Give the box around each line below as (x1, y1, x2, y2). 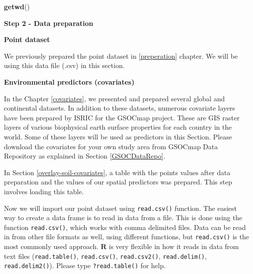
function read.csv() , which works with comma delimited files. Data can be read (4, 222, 246, 232)
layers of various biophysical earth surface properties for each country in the (4, 122, 232, 132)
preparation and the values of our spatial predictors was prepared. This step (4, 177, 232, 187)
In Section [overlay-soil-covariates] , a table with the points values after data (4, 167, 230, 177)
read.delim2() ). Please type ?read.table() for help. (4, 260, 166, 271)
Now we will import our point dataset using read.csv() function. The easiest (4, 203, 237, 213)
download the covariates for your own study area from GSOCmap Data (4, 141, 218, 151)
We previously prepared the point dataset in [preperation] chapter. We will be (4, 50, 238, 61)
